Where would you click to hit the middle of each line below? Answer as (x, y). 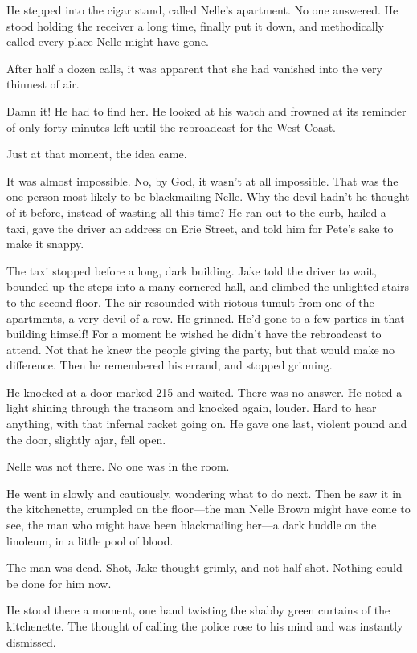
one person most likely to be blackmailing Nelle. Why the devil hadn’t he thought (208, 196)
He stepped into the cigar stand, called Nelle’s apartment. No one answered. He (202, 10)
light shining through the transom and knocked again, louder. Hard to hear (192, 408)
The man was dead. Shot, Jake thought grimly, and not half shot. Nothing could (204, 567)
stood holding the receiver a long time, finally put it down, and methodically (195, 25)
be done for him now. (59, 583)
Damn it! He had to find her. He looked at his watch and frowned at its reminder (206, 110)
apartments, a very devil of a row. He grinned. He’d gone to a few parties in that (206, 318)
